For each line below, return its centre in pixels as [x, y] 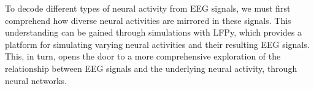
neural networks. [36, 80]
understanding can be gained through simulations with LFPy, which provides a [154, 32]
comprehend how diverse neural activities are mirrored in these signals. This [148, 20]
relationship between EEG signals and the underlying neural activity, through [151, 68]
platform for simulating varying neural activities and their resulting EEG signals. [157, 44]
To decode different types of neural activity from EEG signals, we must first [148, 8]
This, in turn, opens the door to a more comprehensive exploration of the [143, 56]
